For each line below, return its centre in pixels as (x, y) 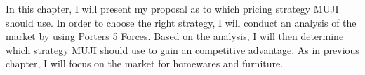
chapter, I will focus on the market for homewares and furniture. (145, 63)
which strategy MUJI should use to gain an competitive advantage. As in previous (182, 49)
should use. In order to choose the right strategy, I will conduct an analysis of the (181, 22)
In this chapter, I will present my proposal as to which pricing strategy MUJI (172, 8)
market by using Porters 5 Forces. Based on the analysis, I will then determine (175, 36)
